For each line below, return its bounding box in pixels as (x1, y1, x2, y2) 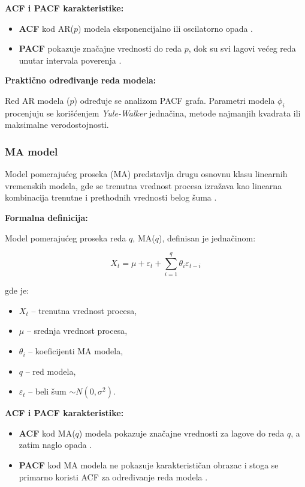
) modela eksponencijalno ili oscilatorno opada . (78, 22, 253, 34)
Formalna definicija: (5, 211, 88, 223)
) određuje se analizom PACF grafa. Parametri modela (74, 94, 275, 106)
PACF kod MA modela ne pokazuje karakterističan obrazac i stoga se (19, 459, 279, 471)
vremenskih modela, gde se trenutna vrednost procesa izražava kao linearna (5, 179, 282, 192)
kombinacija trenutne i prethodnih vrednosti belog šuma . (5, 191, 217, 204)
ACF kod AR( (19, 22, 74, 34)
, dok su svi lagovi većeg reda (188, 42, 296, 55)
